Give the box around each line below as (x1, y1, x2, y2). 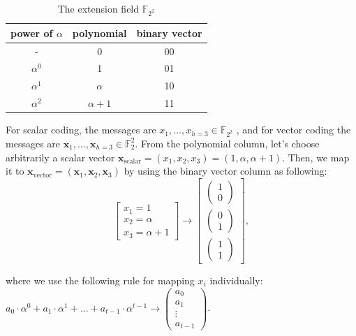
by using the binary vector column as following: (124, 163, 327, 178)
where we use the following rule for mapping (6, 272, 195, 287)
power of (10, 25, 53, 40)
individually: (209, 272, 263, 287)
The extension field (57, 1, 140, 15)
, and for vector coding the (236, 122, 351, 137)
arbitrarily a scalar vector (6, 149, 115, 164)
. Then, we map (282, 149, 350, 164)
